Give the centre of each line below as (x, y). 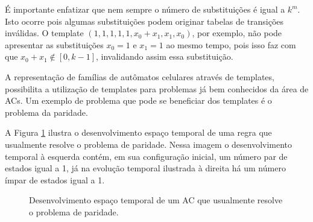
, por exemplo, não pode (237, 33)
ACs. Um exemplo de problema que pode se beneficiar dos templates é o (138, 100)
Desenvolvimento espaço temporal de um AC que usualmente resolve (156, 200)
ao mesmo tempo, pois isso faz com (231, 44)
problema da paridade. (46, 112)
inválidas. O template (44, 33)
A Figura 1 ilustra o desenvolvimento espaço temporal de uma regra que (138, 132)
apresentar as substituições (54, 44)
